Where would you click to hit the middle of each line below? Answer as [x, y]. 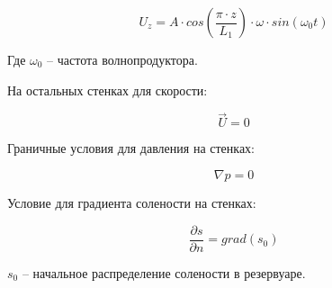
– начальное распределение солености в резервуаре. [164, 272]
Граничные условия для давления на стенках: [131, 148]
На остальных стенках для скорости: [108, 90]
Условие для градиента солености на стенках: [132, 202]
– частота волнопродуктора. [122, 59]
